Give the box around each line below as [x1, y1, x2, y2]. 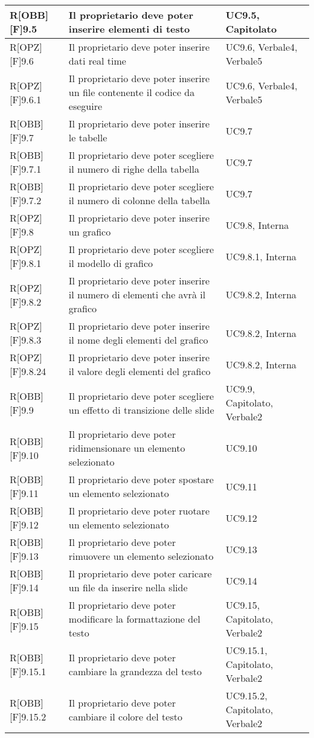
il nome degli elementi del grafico [68, 333, 208, 347]
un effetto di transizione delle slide [68, 402, 214, 417]
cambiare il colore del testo [68, 709, 182, 724]
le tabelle [68, 130, 107, 144]
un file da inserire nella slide [68, 580, 188, 594]
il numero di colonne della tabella [68, 193, 210, 207]
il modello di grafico [68, 256, 153, 270]
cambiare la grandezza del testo [68, 664, 202, 678]
